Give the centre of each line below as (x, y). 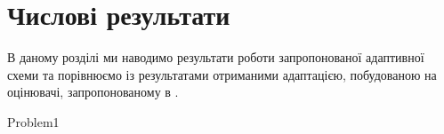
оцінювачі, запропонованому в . (93, 92)
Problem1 (33, 121)
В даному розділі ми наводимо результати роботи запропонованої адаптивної (216, 57)
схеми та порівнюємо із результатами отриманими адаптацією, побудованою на (222, 74)
